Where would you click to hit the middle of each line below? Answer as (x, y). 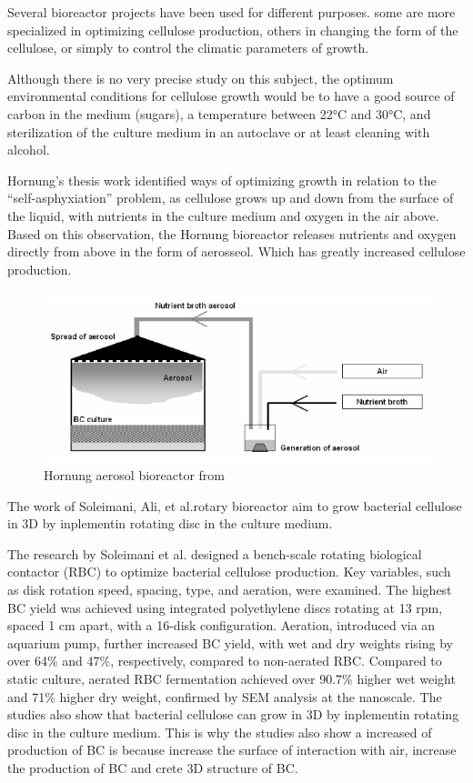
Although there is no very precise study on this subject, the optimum (201, 78)
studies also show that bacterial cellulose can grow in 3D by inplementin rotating (233, 714)
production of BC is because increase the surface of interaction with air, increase (232, 750)
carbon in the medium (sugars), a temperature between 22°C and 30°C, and (219, 113)
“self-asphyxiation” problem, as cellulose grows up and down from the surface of (231, 198)
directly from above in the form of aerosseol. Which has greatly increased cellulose (236, 251)
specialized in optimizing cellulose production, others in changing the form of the (233, 30)
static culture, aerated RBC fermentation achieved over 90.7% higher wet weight (231, 679)
